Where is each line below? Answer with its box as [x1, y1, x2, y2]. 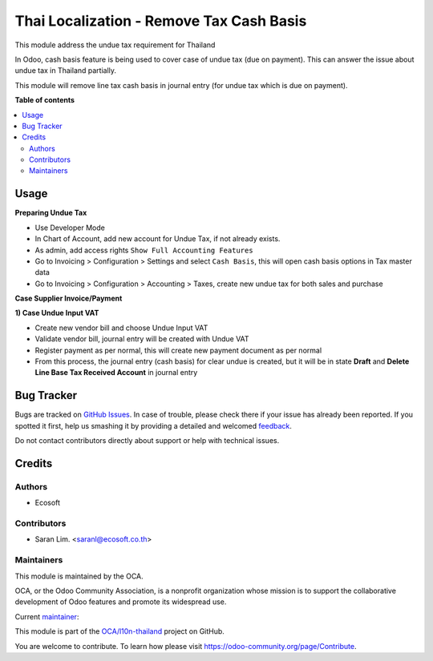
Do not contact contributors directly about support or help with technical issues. [14, 436, 280, 445]
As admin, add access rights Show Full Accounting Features [34, 245, 253, 255]
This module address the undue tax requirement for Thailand [14, 40, 216, 50]
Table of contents [14, 95, 75, 105]
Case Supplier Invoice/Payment [14, 293, 123, 304]
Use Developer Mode [34, 223, 106, 232]
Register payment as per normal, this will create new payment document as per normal [34, 345, 322, 355]
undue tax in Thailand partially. [14, 66, 116, 75]
